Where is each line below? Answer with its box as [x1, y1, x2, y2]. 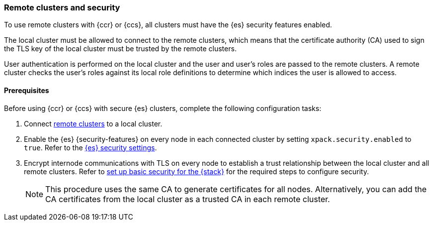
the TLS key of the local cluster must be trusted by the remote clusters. [4, 44, 237, 53]
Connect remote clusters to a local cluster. [24, 119, 163, 128]
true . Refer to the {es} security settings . [24, 143, 157, 152]
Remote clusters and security [4, 2, 120, 12]
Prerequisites [4, 86, 49, 95]
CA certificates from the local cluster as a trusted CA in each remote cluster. [45, 194, 330, 204]
